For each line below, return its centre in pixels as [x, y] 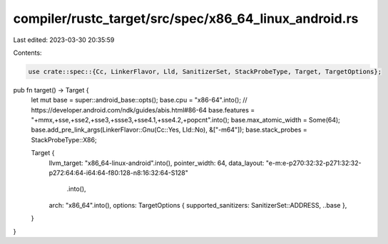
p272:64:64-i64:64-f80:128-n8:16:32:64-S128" [119, 173]
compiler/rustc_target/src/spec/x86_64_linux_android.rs [186, 18]
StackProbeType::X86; [64, 139]
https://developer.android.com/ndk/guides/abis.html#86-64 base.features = [143, 110]
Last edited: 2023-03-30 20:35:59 [64, 40]
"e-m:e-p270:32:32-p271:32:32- [313, 163]
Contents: [27, 53]
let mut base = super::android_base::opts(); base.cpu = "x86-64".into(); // [139, 100]
